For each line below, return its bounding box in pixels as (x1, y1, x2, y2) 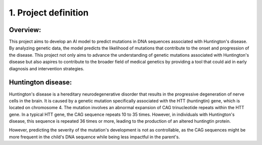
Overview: (9, 26, 41, 34)
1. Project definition (9, 7, 89, 18)
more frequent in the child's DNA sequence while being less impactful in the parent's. (9, 134, 180, 140)
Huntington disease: (9, 78, 72, 87)
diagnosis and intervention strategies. (9, 65, 84, 71)
